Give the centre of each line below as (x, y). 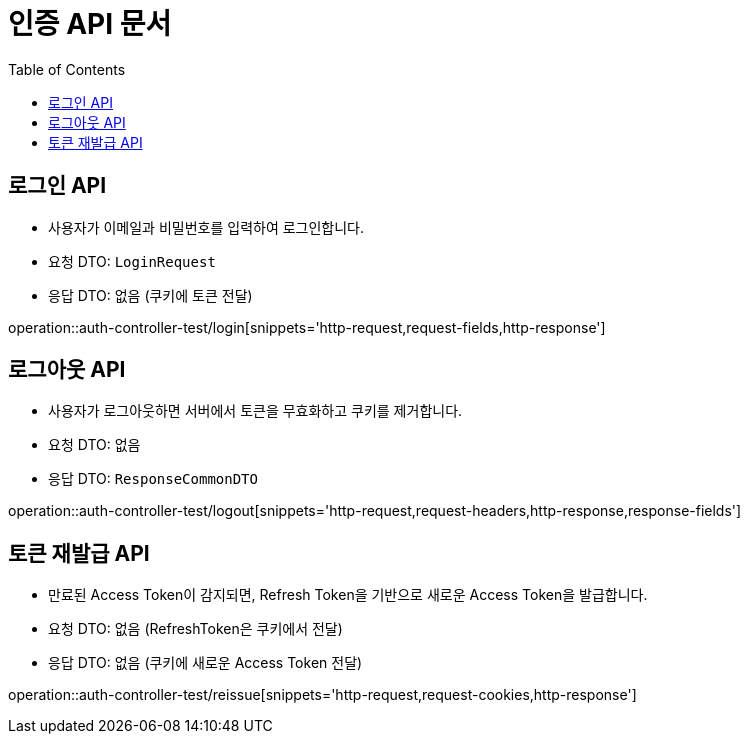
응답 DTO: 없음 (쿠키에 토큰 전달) (150, 295)
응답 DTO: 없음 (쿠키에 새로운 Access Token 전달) (205, 663)
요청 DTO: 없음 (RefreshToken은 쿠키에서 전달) (195, 629)
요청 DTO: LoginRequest (132, 261)
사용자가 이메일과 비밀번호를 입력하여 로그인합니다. (206, 227)
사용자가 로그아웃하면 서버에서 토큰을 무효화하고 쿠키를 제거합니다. (255, 411)
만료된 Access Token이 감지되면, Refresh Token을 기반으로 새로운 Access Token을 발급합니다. (348, 595)
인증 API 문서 (90, 24)
